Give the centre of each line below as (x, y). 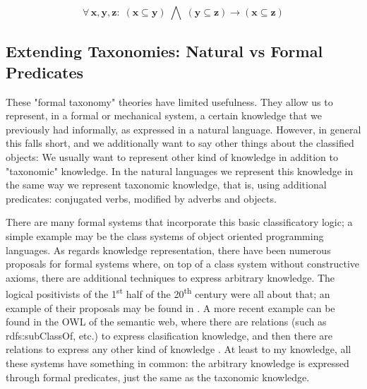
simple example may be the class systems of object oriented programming (165, 235)
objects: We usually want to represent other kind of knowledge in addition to (172, 156)
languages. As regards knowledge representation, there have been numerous (168, 250)
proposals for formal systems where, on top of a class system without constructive (183, 264)
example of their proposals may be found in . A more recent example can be (170, 307)
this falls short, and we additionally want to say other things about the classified (180, 143)
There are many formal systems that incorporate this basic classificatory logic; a (179, 222)
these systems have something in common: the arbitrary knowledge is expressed (178, 363)
